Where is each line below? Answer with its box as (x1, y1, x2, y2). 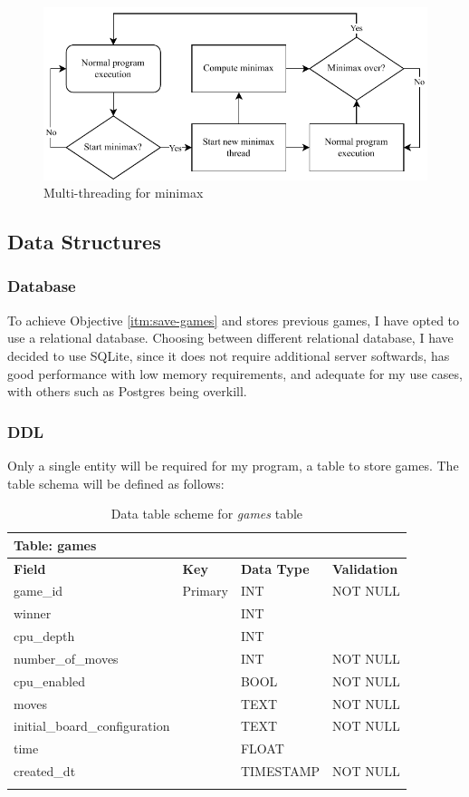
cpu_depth (14, 627, 75, 646)
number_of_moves (14, 648, 119, 667)
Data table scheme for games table (110, 504, 303, 523)
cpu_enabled (14, 671, 85, 690)
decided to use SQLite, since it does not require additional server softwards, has (7, 345, 450, 364)
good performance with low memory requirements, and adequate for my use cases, (7, 364, 463, 383)
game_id (14, 581, 63, 600)
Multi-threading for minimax (43, 183, 204, 202)
